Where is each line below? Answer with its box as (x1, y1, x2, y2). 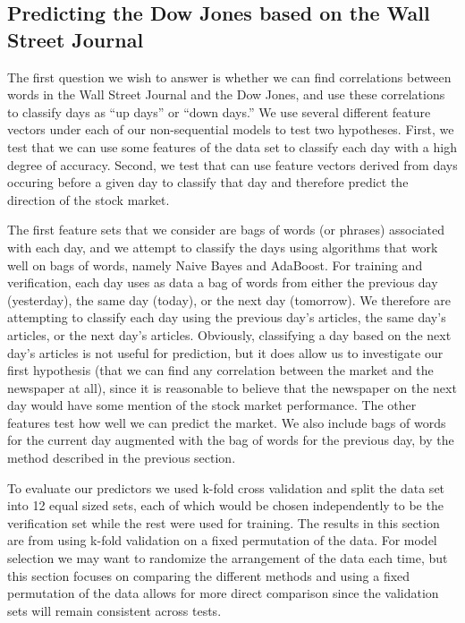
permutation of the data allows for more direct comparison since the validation (7, 584, 439, 602)
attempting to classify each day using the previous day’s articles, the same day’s (7, 308, 446, 327)
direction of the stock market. (7, 190, 170, 209)
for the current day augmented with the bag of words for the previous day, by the (7, 431, 454, 449)
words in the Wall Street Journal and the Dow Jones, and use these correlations (7, 85, 445, 104)
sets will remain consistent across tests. (7, 601, 222, 619)
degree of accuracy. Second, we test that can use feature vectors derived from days (7, 155, 458, 174)
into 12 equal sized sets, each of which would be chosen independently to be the (7, 496, 444, 515)
